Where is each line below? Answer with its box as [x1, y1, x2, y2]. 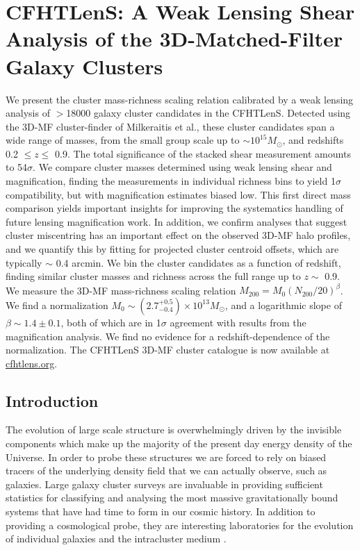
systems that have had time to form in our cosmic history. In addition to [6, 504, 316, 519]
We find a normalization [6, 297, 108, 312]
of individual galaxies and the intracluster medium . [6, 531, 227, 546]
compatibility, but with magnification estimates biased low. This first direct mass [6, 187, 351, 201]
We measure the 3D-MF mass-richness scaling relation [6, 283, 236, 297]
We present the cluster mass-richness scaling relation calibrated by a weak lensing [6, 92, 354, 106]
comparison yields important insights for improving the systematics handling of [6, 201, 343, 215]
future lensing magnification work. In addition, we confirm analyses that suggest [6, 214, 347, 228]
